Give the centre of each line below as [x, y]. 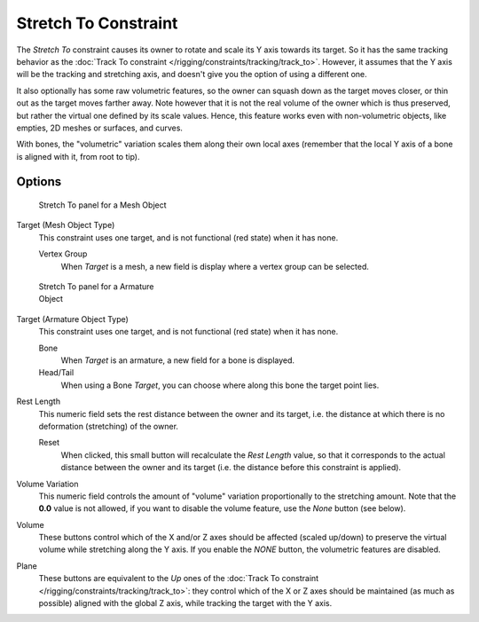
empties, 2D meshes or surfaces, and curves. [100, 128]
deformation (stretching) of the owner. [109, 426]
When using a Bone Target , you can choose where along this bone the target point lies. [220, 385]
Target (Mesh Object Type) [66, 225]
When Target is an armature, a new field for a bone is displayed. [178, 360]
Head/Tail [56, 373]
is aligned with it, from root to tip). [78, 156]
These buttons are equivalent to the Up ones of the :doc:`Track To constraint [179, 579]
